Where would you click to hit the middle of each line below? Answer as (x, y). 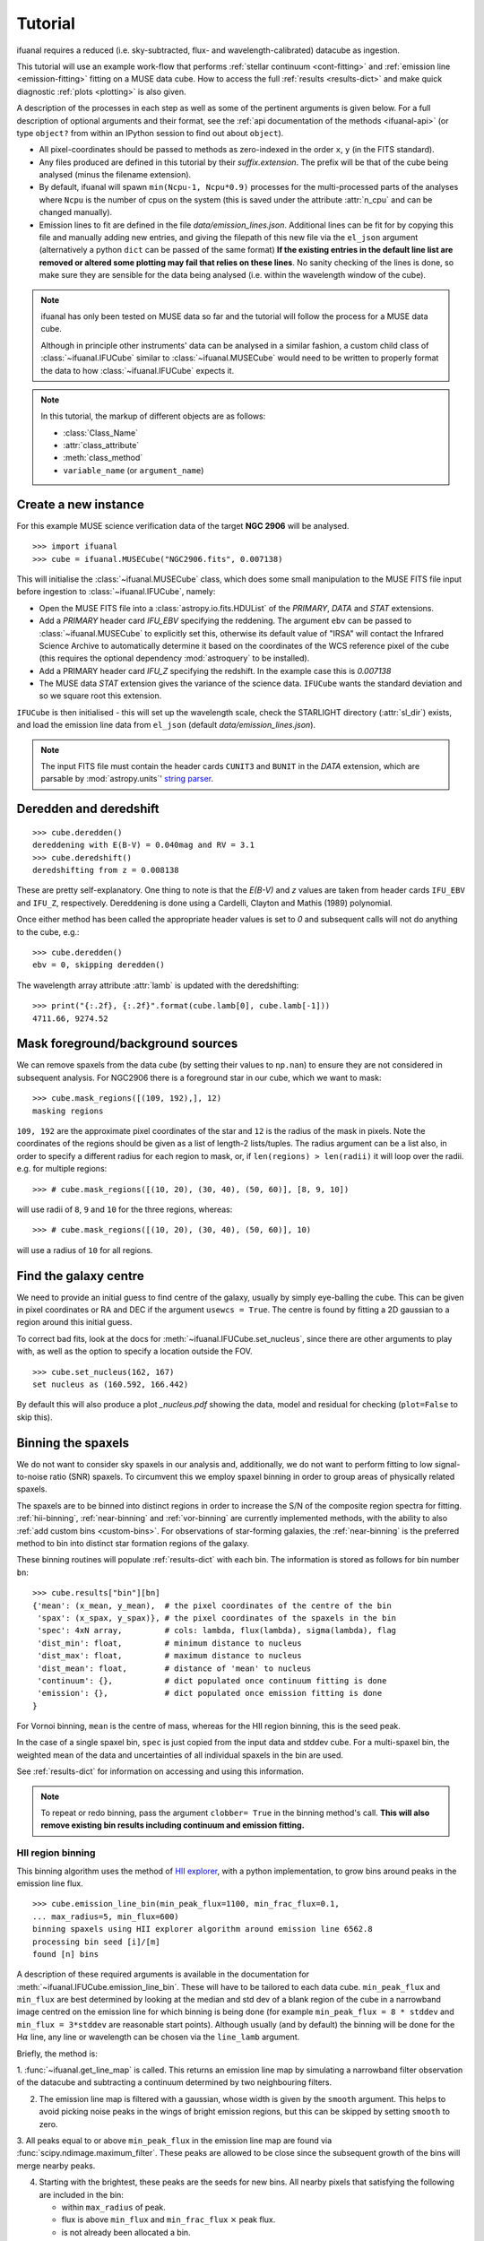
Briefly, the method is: (57, 2054)
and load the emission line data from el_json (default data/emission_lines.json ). (166, 725)
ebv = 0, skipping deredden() (99, 965)
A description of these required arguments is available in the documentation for (163, 1974)
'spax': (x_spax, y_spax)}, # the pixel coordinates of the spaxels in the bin (217, 1618)
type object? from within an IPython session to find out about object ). (150, 133)
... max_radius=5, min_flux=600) (106, 1917)
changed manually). (76, 212)
